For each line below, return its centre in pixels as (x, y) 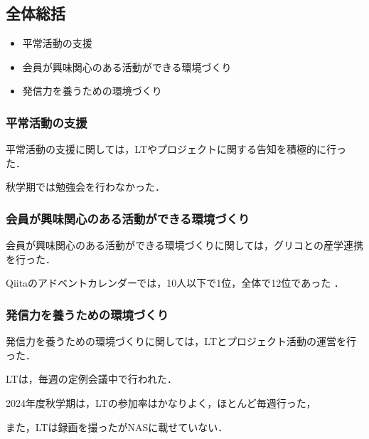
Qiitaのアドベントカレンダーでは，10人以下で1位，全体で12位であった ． (175, 283)
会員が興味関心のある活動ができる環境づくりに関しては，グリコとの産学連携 (184, 245)
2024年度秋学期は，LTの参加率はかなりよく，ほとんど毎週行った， (161, 402)
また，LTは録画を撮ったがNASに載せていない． (117, 427)
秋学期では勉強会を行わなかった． (83, 187)
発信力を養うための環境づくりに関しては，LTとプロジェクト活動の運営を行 (181, 341)
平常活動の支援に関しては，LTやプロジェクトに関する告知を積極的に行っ (176, 149)
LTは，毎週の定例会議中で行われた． (91, 379)
